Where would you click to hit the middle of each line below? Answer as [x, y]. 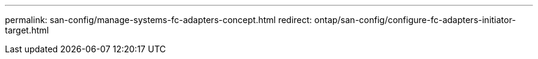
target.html [27, 30]
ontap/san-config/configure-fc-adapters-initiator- [415, 20]
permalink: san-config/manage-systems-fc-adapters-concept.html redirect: [158, 20]
